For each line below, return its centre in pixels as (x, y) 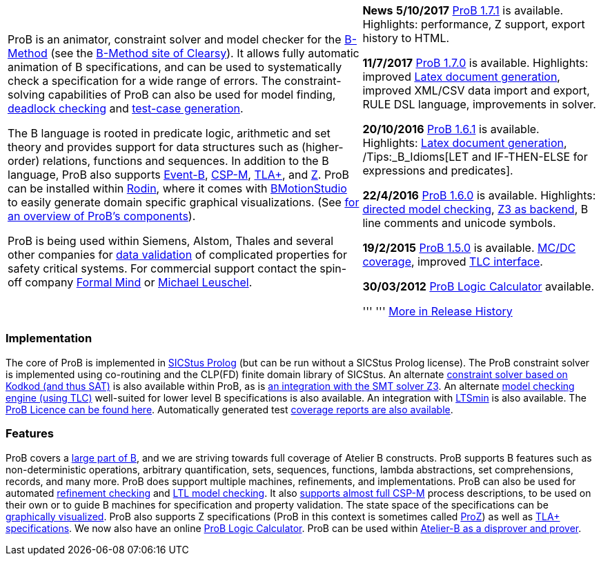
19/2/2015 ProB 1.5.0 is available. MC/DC (469, 248)
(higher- (323, 147)
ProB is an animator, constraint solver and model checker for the (175, 39)
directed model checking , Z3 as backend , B (475, 209)
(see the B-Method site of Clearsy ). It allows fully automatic (205, 53)
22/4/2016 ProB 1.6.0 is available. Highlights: (479, 195)
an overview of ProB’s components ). (102, 216)
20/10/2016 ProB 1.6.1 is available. (451, 129)
